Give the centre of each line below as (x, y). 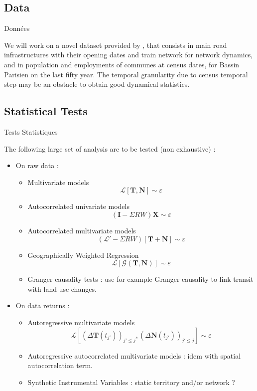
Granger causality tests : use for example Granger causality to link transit (140, 279)
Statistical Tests (46, 111)
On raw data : (37, 165)
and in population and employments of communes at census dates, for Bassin (122, 64)
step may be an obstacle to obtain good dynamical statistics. (97, 84)
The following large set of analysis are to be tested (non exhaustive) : (110, 148)
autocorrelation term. (60, 365)
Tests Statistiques (31, 131)
